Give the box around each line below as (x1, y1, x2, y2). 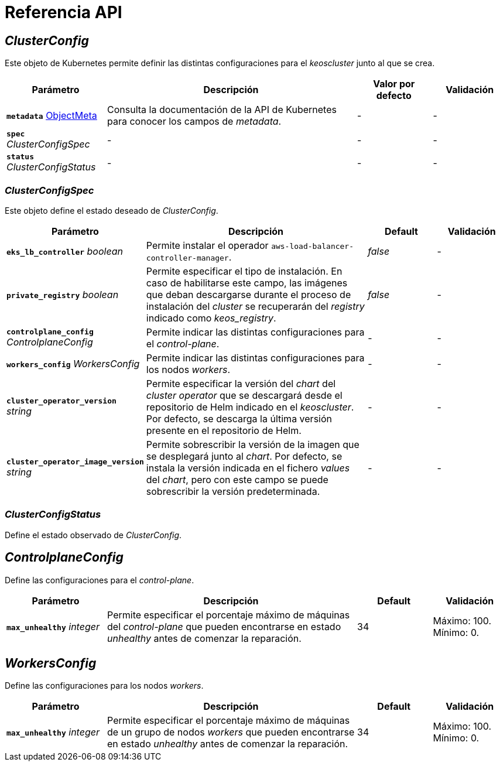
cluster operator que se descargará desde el (146, 389, 343, 401)
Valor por (373, 78, 415, 90)
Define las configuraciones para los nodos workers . (5, 680, 204, 691)
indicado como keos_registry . (146, 312, 276, 324)
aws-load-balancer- (271, 241, 354, 251)
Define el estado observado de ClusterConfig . (5, 529, 182, 540)
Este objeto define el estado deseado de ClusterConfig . (5, 205, 218, 216)
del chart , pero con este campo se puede (146, 473, 328, 485)
